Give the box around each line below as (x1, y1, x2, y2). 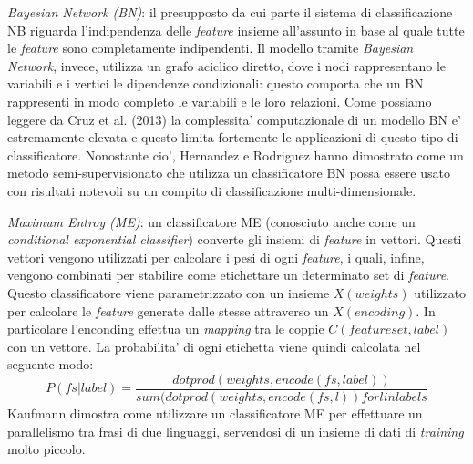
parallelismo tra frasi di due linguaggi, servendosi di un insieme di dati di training (7, 421, 464, 440)
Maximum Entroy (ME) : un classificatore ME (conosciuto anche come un (7, 211, 416, 231)
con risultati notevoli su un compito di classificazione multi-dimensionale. (7, 180, 416, 200)
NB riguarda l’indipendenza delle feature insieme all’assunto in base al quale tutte (7, 20, 465, 39)
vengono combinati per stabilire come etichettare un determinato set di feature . (7, 265, 450, 284)
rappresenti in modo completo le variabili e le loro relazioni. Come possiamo (7, 91, 432, 110)
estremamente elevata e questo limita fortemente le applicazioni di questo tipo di (7, 128, 458, 147)
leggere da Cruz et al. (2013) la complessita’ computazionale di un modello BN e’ (7, 109, 461, 129)
